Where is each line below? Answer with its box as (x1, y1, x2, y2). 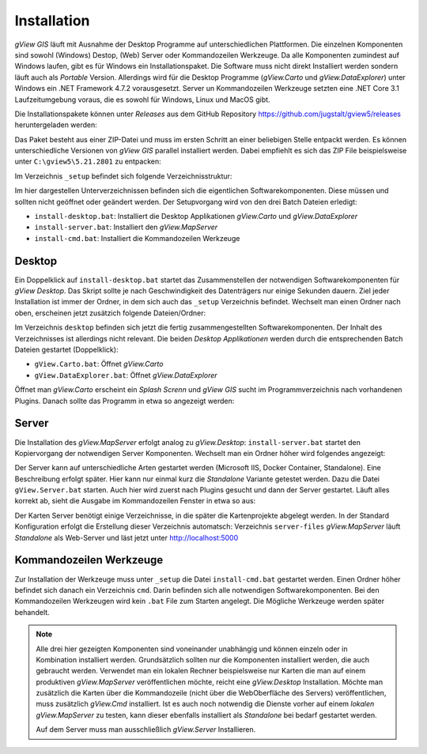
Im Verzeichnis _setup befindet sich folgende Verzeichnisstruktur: (14, 171, 232, 181)
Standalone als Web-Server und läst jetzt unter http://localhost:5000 (14, 533, 239, 542)
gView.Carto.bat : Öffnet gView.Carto (34, 360, 164, 369)
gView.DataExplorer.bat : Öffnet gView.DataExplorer (34, 370, 217, 379)
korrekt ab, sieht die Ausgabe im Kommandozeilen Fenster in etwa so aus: (14, 496, 256, 506)
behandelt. (14, 607, 51, 616)
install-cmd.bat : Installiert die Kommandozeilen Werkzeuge (34, 233, 240, 243)
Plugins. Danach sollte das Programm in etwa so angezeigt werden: (14, 396, 235, 405)
